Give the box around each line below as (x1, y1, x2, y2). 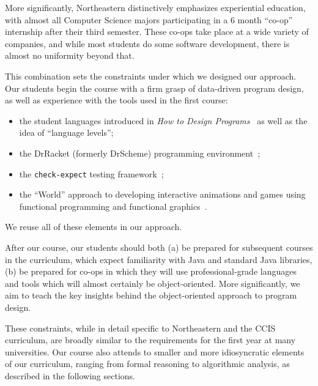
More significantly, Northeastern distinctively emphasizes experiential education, (5, 1, 306, 13)
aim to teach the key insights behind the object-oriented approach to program (5, 289, 297, 302)
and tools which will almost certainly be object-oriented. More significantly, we (5, 277, 300, 289)
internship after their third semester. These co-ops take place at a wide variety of (5, 25, 309, 38)
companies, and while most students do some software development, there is (5, 37, 290, 50)
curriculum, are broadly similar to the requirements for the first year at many (5, 333, 296, 346)
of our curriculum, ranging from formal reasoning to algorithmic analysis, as (5, 357, 290, 370)
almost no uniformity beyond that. (5, 49, 135, 62)
